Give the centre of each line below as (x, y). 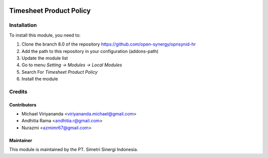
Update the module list (45, 58)
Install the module (40, 79)
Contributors (23, 105)
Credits (18, 92)
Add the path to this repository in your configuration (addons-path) (90, 51)
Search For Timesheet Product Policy (60, 72)
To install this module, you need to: (45, 35)
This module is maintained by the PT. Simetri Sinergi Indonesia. (74, 150)
